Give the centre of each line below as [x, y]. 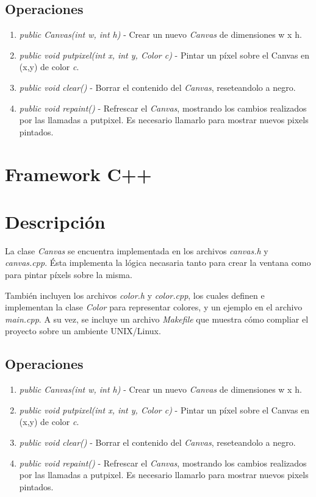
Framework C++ [78, 173]
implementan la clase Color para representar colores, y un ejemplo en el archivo [154, 307]
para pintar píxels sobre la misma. [69, 275]
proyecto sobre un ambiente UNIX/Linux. [83, 331]
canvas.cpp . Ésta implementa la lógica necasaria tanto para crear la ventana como [158, 263]
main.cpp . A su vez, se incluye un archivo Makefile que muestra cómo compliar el [157, 319]
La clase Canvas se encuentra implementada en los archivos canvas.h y [137, 250]
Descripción [55, 221]
